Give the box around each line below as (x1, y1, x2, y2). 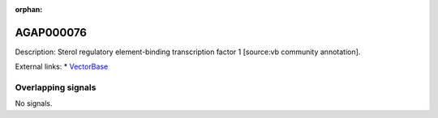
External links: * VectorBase (15, 61, 109, 72)
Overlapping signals (15, 82, 97, 93)
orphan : (15, 5, 43, 14)
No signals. (15, 99, 53, 108)
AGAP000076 (15, 25, 87, 40)
